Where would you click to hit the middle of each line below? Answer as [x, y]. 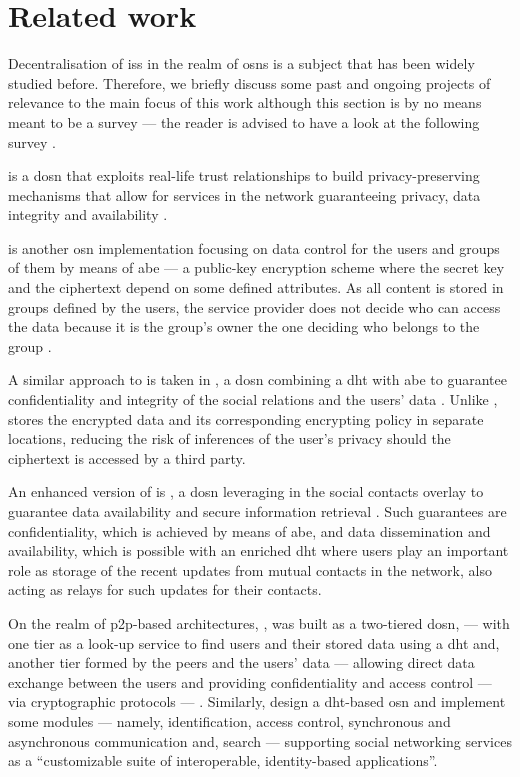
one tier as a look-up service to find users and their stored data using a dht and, [254, 642]
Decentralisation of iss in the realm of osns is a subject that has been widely [241, 63]
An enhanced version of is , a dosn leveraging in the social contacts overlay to [246, 491]
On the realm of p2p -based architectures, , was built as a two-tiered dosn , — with [259, 622]
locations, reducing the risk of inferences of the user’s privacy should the [229, 438]
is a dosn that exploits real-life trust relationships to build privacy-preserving [244, 175]
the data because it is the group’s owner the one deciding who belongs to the [244, 326]
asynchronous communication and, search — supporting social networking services [260, 740]
